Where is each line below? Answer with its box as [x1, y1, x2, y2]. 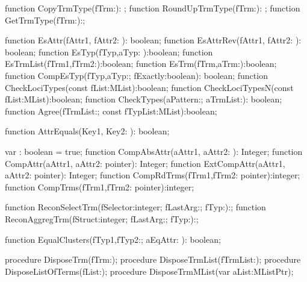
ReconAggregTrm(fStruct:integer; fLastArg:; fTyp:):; [5, 212, 199, 225]
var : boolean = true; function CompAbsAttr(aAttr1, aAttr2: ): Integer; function [5, 145, 303, 157]
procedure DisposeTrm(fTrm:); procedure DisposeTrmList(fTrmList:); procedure [5, 253, 301, 266]
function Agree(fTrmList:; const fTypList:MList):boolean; [5, 104, 217, 117]
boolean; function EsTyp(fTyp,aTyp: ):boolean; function [5, 45, 213, 58]
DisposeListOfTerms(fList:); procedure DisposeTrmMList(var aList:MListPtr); [5, 265, 294, 277]
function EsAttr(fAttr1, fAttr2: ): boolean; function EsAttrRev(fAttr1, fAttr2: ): [5, 34, 302, 46]
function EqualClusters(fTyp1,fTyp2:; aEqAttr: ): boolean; [5, 233, 221, 245]
